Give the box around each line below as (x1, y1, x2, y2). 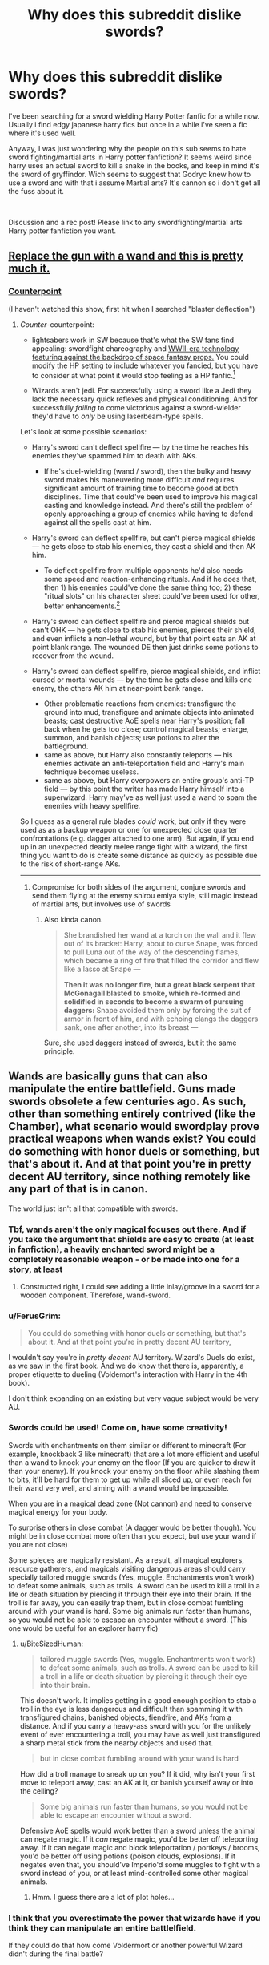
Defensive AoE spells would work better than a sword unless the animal (19, 1826, 256, 1835)
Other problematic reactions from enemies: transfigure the (43, 699, 237, 708)
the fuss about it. (8, 186, 64, 196)
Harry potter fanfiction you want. (8, 226, 117, 236)
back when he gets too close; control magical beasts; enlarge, (43, 724, 250, 734)
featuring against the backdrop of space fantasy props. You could (31, 352, 250, 361)
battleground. (43, 741, 89, 751)
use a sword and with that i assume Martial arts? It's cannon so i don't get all (8, 178, 261, 188)
